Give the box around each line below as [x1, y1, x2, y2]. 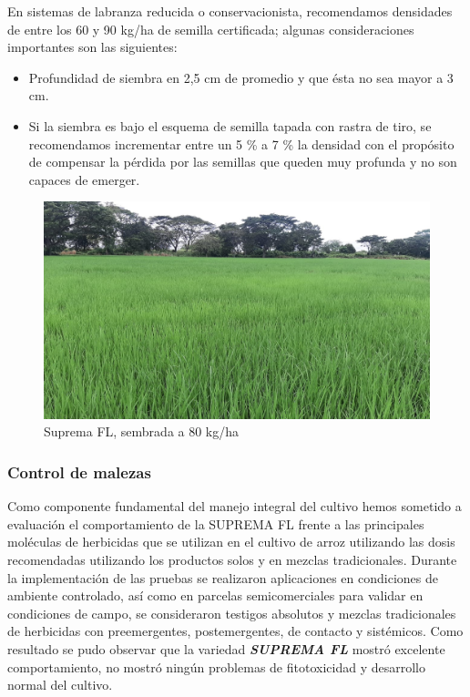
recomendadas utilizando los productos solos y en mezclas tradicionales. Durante [7, 550, 457, 569]
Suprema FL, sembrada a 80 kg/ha [44, 422, 240, 441]
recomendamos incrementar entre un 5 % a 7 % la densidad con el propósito [28, 134, 455, 153]
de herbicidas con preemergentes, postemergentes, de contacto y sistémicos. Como [7, 621, 464, 641]
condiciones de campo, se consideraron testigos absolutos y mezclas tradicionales [7, 603, 456, 622]
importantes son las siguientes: [7, 37, 178, 56]
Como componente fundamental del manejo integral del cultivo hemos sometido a [7, 497, 462, 516]
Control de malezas [7, 460, 151, 483]
